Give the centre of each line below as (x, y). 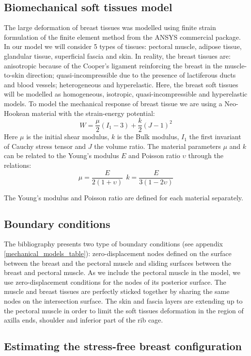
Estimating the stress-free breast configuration (123, 346)
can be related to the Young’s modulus (62, 155)
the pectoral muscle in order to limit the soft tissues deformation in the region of (124, 310)
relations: (18, 165)
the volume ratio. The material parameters (157, 146)
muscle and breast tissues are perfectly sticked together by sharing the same (117, 291)
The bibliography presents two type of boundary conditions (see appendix (113, 244)
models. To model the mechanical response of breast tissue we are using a (113, 103)
